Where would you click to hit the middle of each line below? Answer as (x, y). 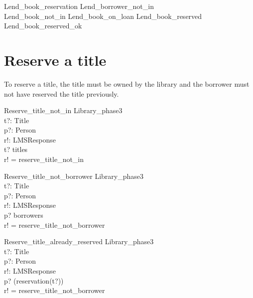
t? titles (16, 149)
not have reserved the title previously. (62, 93)
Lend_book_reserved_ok (43, 26)
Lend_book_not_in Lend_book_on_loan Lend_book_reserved (103, 16)
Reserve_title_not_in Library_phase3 (63, 110)
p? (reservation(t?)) (34, 280)
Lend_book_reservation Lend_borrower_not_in (79, 6)
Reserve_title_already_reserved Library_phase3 (79, 241)
